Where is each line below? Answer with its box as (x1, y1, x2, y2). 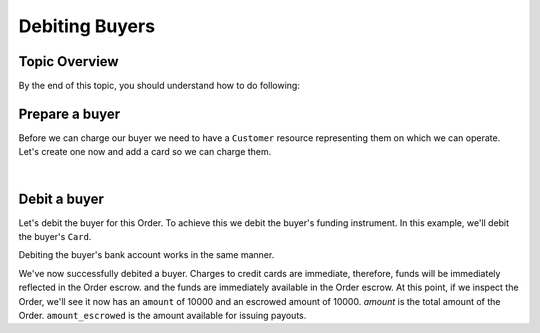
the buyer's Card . (18, 231, 92, 243)
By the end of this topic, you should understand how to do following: (18, 80, 300, 92)
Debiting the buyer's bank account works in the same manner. (18, 249, 275, 261)
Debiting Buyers (18, 15, 155, 37)
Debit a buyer (18, 190, 105, 207)
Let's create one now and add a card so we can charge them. (18, 146, 272, 158)
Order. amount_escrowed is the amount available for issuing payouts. (18, 310, 307, 321)
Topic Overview (18, 53, 119, 70)
